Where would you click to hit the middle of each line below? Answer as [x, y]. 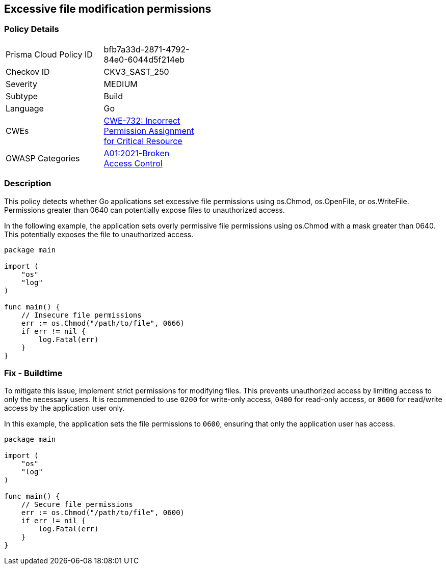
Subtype [22, 96]
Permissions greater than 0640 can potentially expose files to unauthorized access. [145, 210]
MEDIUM [121, 84]
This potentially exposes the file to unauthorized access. [99, 234]
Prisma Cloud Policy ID [49, 54]
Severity [21, 84]
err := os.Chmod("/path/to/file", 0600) [103, 513]
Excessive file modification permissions [108, 9]
